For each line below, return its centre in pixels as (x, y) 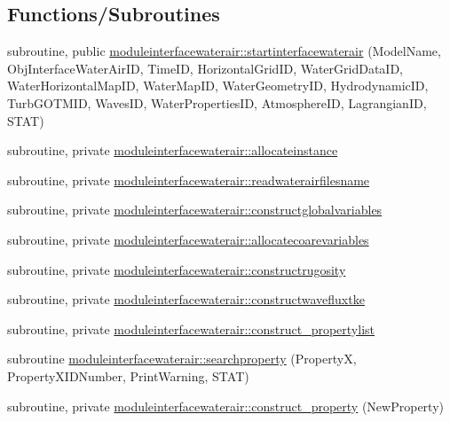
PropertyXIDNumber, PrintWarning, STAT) (128, 375)
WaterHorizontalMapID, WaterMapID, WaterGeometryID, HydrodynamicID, (218, 86)
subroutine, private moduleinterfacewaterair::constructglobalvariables (195, 210)
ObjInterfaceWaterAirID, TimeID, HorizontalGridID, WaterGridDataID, (205, 68)
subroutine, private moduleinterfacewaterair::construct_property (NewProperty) (225, 406)
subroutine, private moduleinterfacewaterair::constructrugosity (177, 269)
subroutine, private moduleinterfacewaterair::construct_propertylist (191, 328)
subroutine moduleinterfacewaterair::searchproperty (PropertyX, (182, 359)
